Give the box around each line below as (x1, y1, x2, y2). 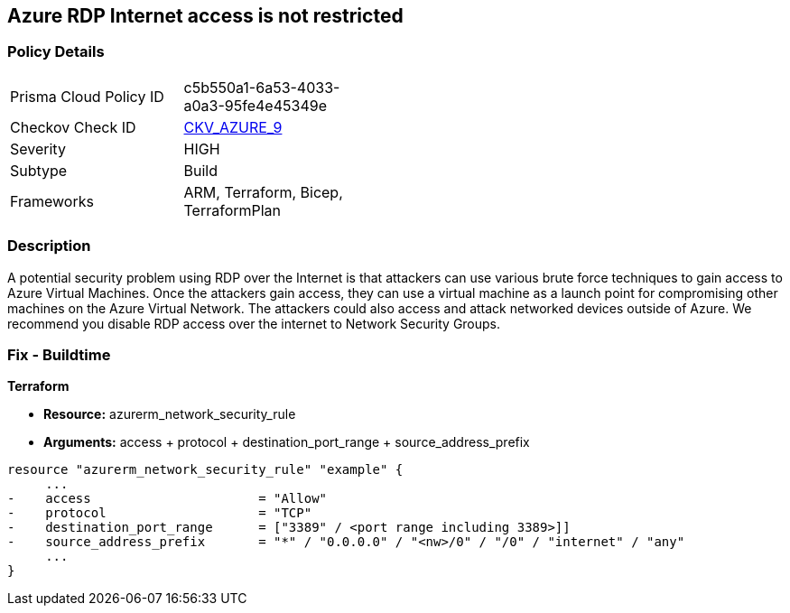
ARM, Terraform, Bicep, (183, 182, 343, 201)
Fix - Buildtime (7, 345, 111, 364)
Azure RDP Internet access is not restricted (7, 5, 404, 27)
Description (7, 237, 91, 255)
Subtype (10, 161, 68, 180)
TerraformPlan (183, 200, 282, 219)
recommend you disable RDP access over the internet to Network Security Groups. (7, 315, 501, 331)
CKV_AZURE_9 (183, 117, 283, 136)
